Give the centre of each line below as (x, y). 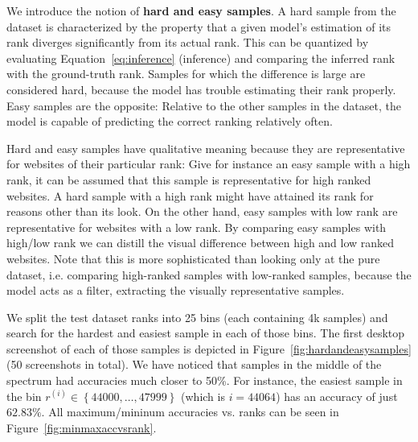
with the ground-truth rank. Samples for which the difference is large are (186, 74)
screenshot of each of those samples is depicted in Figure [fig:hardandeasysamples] (209, 348)
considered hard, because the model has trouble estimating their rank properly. (201, 89)
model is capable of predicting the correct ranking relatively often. (170, 121)
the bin (24, 396)
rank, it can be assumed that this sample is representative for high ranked (189, 179)
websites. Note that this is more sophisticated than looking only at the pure (193, 258)
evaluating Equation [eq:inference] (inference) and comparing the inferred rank (201, 58)
